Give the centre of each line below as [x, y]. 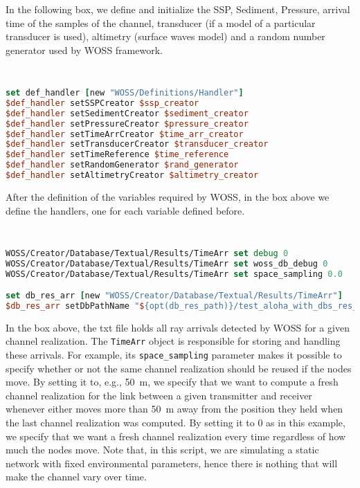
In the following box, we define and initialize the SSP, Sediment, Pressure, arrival [178, 9]
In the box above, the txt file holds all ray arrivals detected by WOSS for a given [178, 327]
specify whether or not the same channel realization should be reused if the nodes [179, 368]
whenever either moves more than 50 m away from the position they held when [174, 409]
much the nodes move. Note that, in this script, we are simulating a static [162, 450]
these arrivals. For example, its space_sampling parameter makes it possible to [174, 355]
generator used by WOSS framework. [84, 49]
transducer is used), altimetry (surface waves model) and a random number [165, 36]
